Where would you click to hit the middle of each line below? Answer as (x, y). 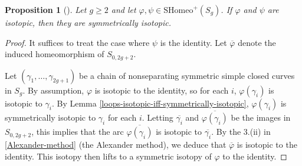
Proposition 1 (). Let (46, 9)
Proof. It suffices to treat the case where (77, 42)
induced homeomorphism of (55, 54)
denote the (257, 42)
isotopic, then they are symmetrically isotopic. (88, 22)
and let (124, 9)
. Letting (157, 117)
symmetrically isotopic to (50, 117)
